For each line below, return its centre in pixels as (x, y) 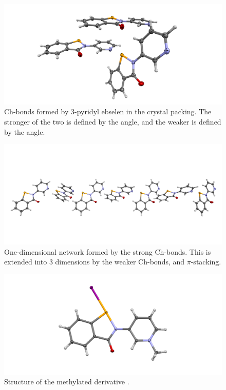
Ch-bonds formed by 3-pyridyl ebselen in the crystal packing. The (108, 111)
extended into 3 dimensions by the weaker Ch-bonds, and (95, 262)
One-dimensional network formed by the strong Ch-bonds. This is (108, 251)
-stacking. (206, 262)
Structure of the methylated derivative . (67, 382)
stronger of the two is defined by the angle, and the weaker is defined (113, 122)
